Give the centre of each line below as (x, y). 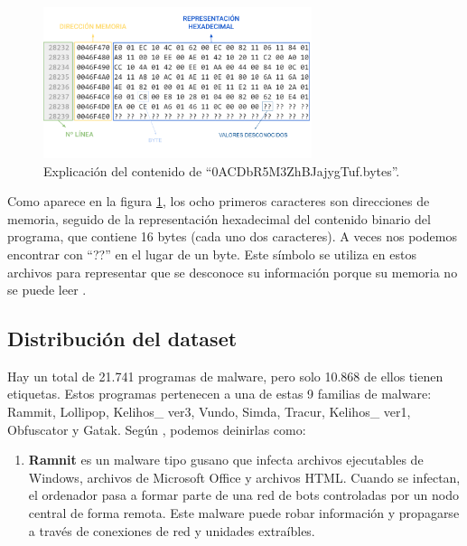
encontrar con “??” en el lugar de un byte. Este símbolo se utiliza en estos (212, 254)
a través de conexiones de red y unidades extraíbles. (172, 530)
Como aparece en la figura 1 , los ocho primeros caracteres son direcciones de (219, 201)
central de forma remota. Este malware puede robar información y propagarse (244, 513)
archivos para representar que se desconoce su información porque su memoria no (233, 272)
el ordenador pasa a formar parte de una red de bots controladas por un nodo (243, 495)
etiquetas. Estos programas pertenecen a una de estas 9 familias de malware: (219, 394)
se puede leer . (47, 290)
